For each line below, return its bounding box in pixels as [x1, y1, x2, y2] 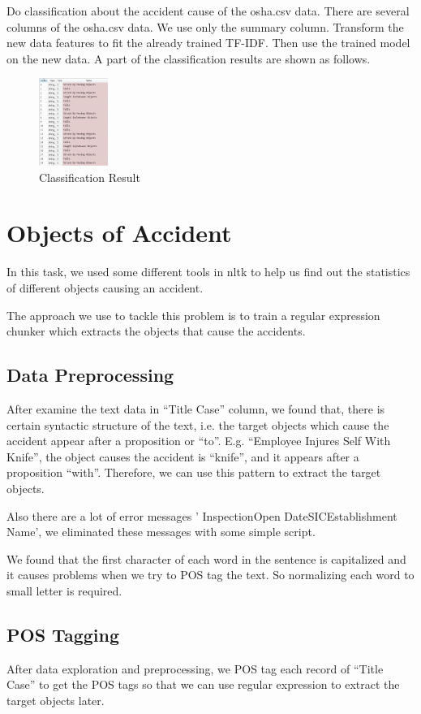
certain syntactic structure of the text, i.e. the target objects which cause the [6, 416, 389, 433]
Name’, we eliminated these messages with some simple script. [6, 523, 316, 540]
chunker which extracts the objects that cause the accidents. [6, 322, 306, 340]
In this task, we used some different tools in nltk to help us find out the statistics [6, 263, 410, 280]
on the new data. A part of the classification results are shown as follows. [6, 50, 371, 67]
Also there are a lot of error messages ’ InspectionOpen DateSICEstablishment [6, 507, 397, 524]
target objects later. [6, 691, 105, 708]
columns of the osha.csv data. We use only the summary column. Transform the [6, 18, 404, 35]
